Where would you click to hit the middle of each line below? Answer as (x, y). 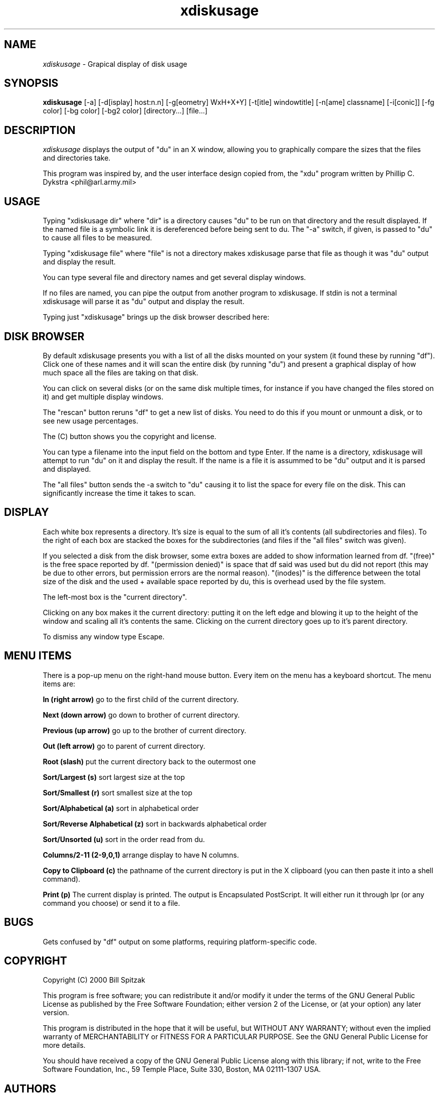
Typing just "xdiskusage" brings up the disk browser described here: (156, 317)
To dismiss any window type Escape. (104, 636)
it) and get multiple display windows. (103, 396)
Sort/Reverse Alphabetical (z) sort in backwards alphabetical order (155, 824)
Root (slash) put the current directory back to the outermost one (149, 761)
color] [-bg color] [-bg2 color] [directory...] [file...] (125, 111)
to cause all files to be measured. (97, 238)
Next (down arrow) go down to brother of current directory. (141, 715)
